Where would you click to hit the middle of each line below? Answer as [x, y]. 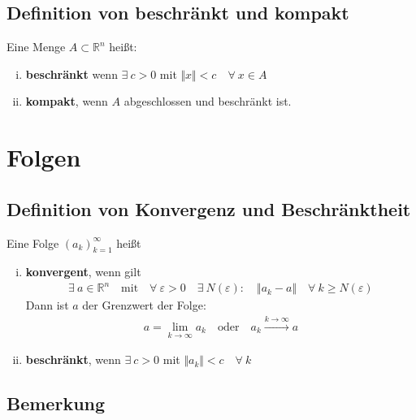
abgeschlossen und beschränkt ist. [208, 101]
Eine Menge [36, 47]
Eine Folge [33, 242]
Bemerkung [56, 403]
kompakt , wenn [67, 101]
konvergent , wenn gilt [83, 272]
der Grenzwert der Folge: [144, 305]
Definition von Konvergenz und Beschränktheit [209, 208]
